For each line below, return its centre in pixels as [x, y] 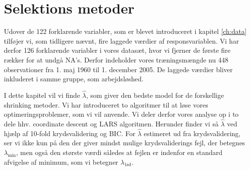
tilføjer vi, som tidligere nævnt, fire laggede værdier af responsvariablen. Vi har [122, 40]
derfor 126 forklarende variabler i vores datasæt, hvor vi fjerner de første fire [117, 50]
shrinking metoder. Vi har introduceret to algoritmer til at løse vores [106, 104]
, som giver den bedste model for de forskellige [155, 95]
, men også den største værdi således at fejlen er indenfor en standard [119, 152]
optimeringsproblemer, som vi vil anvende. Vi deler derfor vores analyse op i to [121, 114]
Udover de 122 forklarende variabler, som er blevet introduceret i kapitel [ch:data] [125, 31]
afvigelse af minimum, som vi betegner [61, 162]
